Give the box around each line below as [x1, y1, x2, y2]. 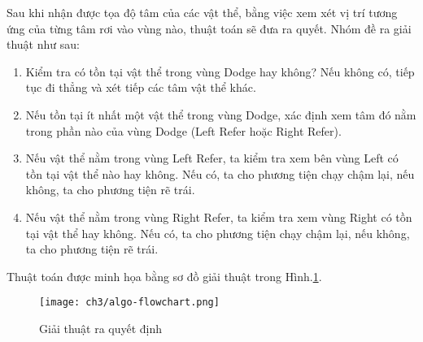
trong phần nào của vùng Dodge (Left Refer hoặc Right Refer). [25, 122, 342, 139]
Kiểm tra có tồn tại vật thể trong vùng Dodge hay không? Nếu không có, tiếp [25, 63, 415, 80]
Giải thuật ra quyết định [39, 319, 163, 336]
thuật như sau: [7, 36, 80, 53]
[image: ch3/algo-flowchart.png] [39, 297, 220, 309]
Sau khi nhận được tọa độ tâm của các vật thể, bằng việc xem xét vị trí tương [7, 4, 398, 20]
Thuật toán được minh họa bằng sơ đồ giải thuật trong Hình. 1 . [7, 267, 322, 284]
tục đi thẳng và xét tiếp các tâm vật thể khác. [25, 79, 256, 96]
